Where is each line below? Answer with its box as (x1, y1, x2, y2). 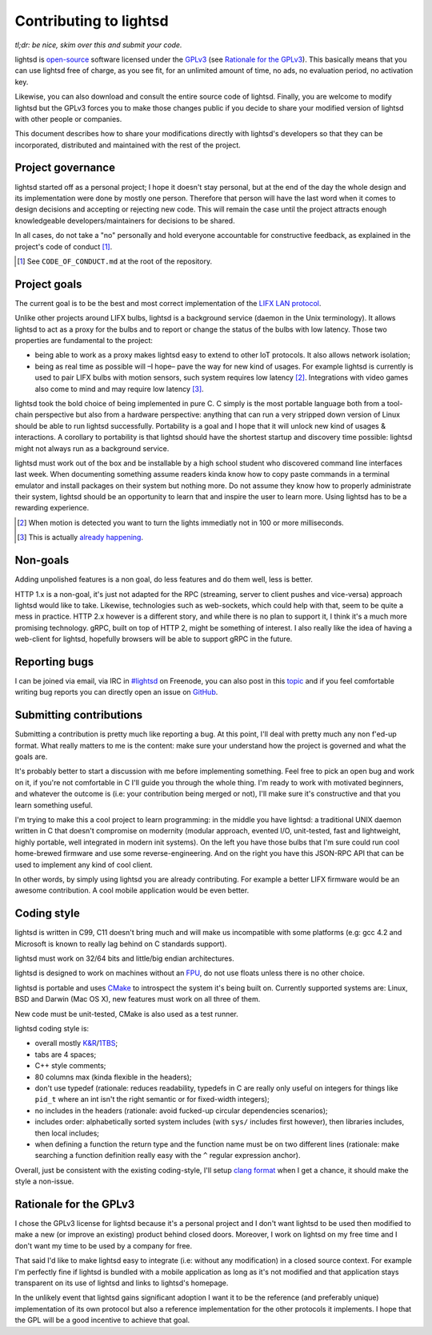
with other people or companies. (14, 114, 122, 123)
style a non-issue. (14, 1176, 74, 1186)
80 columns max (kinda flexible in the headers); (34, 1072, 192, 1082)
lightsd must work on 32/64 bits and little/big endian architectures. (14, 954, 235, 963)
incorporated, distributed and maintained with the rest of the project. (14, 140, 242, 150)
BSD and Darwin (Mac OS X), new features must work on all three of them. (14, 994, 261, 1004)
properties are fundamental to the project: (14, 336, 154, 345)
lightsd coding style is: (14, 1024, 90, 1034)
